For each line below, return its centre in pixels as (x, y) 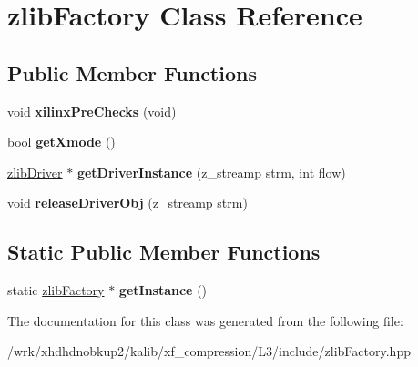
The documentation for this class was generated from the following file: (205, 320)
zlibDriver (35, 172)
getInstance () (163, 290)
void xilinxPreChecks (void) (92, 111)
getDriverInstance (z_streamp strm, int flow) (211, 172)
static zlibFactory (56, 290)
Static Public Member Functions (164, 252)
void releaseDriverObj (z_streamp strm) (127, 203)
